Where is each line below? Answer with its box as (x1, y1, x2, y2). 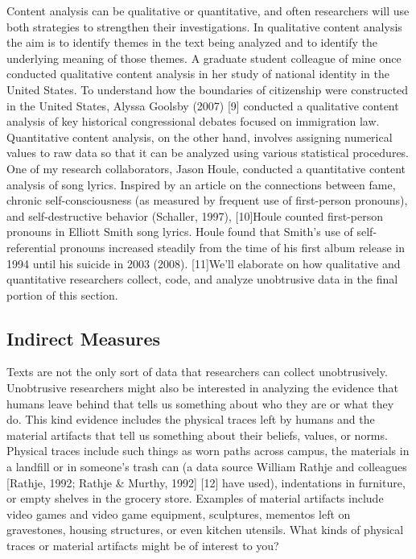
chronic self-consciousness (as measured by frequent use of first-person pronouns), (6, 192, 408, 209)
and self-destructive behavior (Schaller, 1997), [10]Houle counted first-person (6, 207, 383, 224)
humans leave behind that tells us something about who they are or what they (6, 395, 394, 412)
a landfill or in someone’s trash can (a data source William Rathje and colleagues (6, 458, 407, 475)
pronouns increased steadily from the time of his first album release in (60, 238, 406, 255)
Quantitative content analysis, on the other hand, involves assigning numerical (6, 128, 393, 145)
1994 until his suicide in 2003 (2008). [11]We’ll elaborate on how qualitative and (6, 255, 401, 271)
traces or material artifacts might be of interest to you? (6, 537, 279, 554)
